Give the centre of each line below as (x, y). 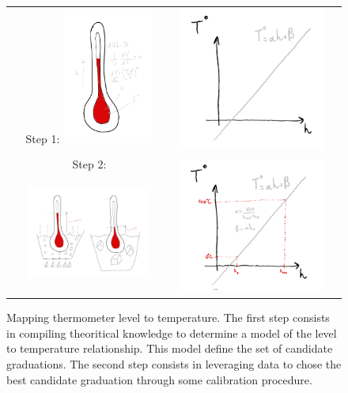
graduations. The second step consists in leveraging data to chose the (174, 364)
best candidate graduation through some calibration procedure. (159, 379)
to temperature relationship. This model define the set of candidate (170, 348)
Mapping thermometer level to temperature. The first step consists (168, 317)
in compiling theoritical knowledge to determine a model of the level (172, 333)
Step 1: (43, 138)
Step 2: (89, 164)
